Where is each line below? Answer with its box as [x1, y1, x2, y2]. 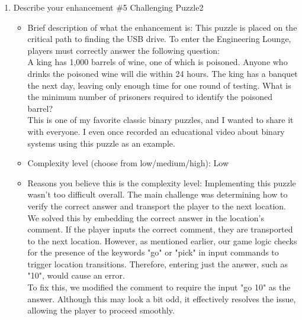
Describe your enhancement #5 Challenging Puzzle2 [13, 1, 204, 13]
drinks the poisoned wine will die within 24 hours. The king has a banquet [27, 67, 298, 79]
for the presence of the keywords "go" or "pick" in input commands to [27, 246, 279, 258]
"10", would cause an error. [27, 269, 125, 282]
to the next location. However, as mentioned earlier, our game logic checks [27, 234, 297, 247]
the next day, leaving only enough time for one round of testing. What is [27, 79, 291, 91]
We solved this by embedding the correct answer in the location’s [27, 211, 264, 224]
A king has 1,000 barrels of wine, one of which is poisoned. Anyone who [27, 56, 288, 68]
